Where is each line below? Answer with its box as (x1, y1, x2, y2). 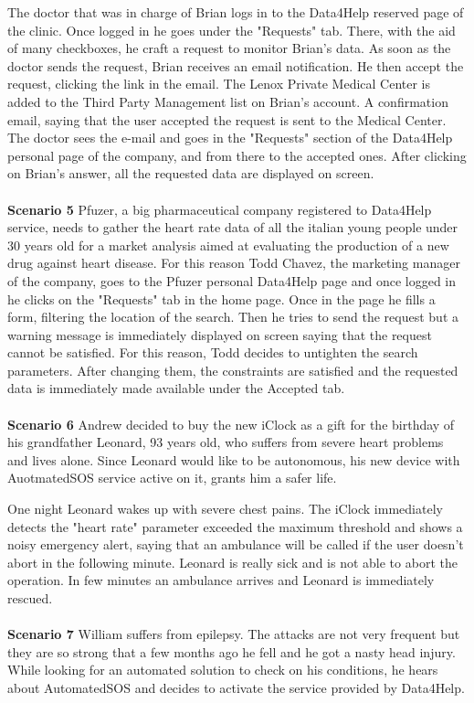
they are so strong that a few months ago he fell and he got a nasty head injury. (7, 642, 456, 661)
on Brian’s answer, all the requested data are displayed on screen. (7, 164, 374, 183)
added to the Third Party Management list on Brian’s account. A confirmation (7, 91, 448, 111)
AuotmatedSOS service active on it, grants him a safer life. (7, 468, 337, 487)
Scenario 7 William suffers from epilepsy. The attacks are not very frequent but (7, 624, 460, 644)
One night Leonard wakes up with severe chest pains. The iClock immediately (7, 499, 443, 518)
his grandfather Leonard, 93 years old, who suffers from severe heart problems (7, 432, 444, 452)
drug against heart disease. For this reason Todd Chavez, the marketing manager (7, 253, 460, 272)
